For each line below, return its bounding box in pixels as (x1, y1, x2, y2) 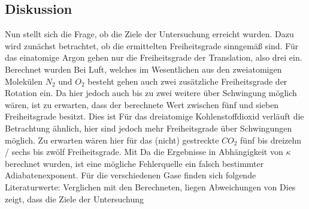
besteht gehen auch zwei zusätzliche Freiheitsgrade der (87, 74, 287, 87)
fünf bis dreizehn (240, 133, 302, 146)
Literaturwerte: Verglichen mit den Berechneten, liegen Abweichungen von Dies (5, 180, 296, 193)
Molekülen (5, 74, 43, 87)
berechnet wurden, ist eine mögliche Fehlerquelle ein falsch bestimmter (5, 157, 264, 169)
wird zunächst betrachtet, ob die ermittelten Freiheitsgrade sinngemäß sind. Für (5, 39, 299, 52)
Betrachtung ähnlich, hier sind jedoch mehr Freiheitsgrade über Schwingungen (5, 121, 292, 134)
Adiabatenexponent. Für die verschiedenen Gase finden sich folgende (5, 169, 256, 181)
